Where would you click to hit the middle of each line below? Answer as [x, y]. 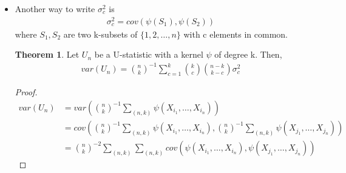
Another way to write [55, 8]
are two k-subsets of [100, 34]
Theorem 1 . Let [47, 54]
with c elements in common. [236, 34]
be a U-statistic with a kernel [149, 54]
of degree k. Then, [248, 54]
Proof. [26, 92]
